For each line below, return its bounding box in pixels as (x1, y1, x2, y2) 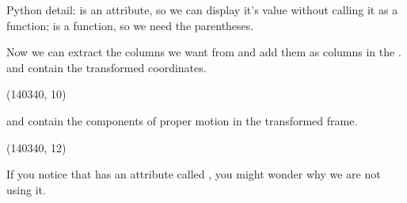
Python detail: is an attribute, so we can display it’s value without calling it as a (6, 2, 398, 17)
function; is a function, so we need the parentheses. (6, 17, 254, 33)
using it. (6, 181, 46, 197)
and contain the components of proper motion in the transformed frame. (6, 112, 358, 128)
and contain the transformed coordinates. (6, 59, 207, 75)
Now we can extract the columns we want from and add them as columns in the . (6, 44, 401, 60)
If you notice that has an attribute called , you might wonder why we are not (6, 166, 381, 182)
